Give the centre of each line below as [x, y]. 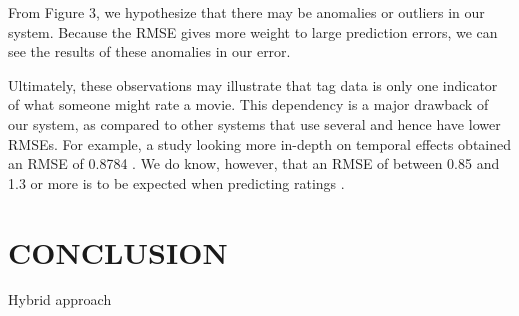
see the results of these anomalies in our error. [149, 51]
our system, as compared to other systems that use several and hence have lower [254, 123]
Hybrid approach [60, 299]
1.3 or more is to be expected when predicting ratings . [176, 182]
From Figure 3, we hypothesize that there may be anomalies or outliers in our [246, 12]
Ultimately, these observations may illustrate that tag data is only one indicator [253, 84]
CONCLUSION [118, 251]
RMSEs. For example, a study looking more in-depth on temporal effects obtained [260, 143]
